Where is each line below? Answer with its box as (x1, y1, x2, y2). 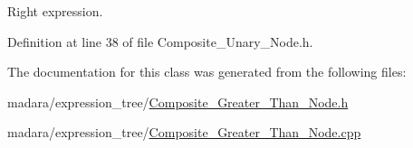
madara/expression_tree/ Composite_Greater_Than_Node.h (7, 92, 349, 111)
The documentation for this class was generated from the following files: (7, 62, 407, 81)
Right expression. (7, 2, 103, 20)
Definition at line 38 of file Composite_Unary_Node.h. (7, 32, 313, 51)
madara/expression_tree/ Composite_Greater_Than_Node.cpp (7, 123, 361, 142)
